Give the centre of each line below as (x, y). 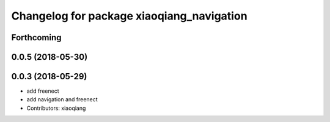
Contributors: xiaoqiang (56, 108)
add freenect (43, 91)
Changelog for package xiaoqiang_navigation (129, 16)
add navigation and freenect (62, 99)
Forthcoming (36, 38)
